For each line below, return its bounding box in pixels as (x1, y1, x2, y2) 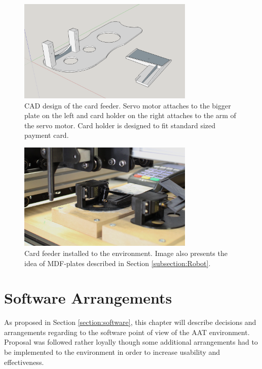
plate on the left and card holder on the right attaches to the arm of (24, 110, 236, 121)
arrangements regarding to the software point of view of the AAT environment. (4, 326, 250, 337)
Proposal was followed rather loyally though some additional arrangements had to (4, 337, 258, 347)
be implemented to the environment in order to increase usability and (4, 347, 220, 357)
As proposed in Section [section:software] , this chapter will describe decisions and (4, 317, 256, 327)
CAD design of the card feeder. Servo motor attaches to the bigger (24, 100, 231, 110)
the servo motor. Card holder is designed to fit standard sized (24, 120, 216, 130)
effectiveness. (4, 356, 44, 367)
